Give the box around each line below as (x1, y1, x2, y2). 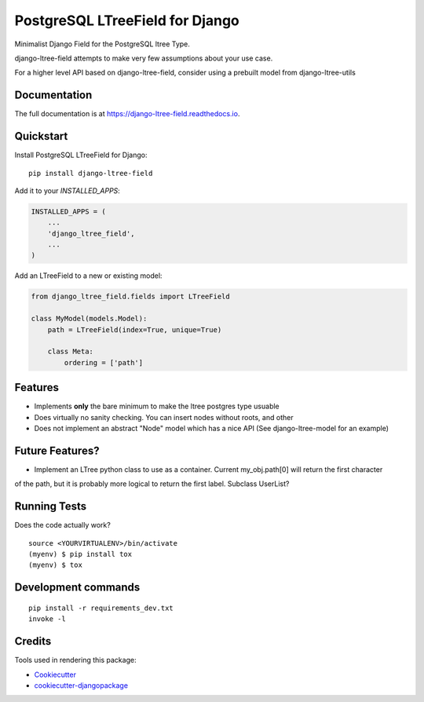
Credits (14, 634, 52, 648)
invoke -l (28, 615, 66, 623)
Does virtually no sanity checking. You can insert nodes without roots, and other (34, 412, 294, 422)
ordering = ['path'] (64, 358, 144, 367)
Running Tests (14, 499, 86, 514)
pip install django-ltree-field (28, 169, 153, 177)
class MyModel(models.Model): (31, 314, 148, 324)
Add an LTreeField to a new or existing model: (14, 271, 163, 280)
